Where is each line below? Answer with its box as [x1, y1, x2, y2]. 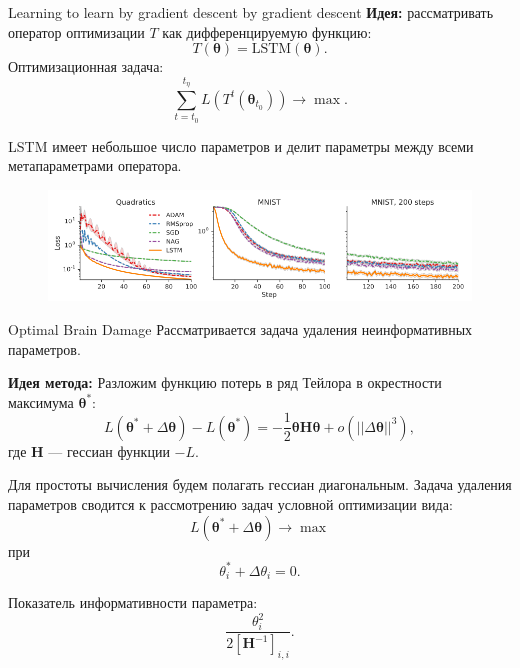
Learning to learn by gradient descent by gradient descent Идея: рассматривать [8, 2, 494, 22]
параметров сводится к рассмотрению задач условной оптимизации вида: [8, 493, 453, 514]
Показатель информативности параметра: [8, 592, 258, 613]
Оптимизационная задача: [8, 56, 164, 77]
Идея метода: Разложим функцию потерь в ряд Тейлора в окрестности [8, 372, 442, 393]
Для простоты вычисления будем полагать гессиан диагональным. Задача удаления [8, 474, 512, 495]
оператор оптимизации [8, 21, 145, 42]
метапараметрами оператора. [8, 155, 182, 176]
